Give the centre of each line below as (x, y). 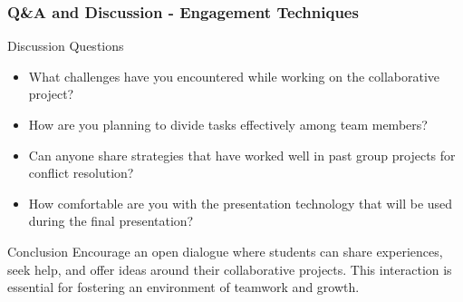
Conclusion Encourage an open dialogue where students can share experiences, (225, 251)
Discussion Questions (66, 46)
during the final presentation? (111, 221)
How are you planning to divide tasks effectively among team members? (228, 124)
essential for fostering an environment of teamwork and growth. (183, 287)
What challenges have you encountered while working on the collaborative (234, 76)
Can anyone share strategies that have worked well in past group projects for (242, 155)
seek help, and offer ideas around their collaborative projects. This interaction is (230, 269)
